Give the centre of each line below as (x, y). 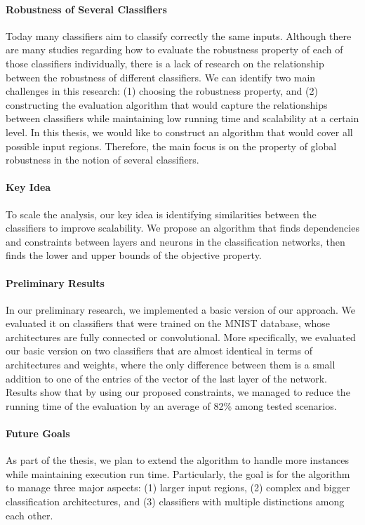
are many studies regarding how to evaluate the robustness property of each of (174, 49)
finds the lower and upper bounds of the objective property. (134, 255)
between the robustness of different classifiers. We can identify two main (161, 77)
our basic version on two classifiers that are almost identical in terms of (159, 351)
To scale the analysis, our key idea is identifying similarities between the (161, 214)
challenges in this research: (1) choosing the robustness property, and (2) (162, 91)
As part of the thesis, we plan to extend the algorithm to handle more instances (177, 460)
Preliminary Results (55, 283)
